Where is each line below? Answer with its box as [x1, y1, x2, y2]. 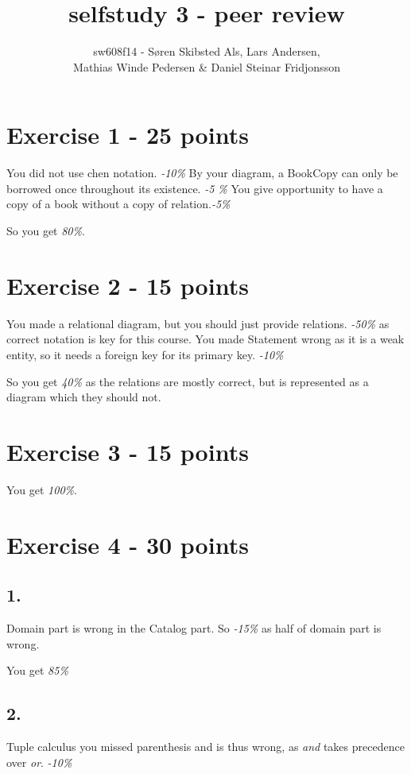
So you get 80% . [6, 223, 85, 239]
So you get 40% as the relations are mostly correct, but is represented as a [6, 373, 369, 389]
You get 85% [6, 662, 68, 679]
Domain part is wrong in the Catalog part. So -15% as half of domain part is [6, 620, 382, 637]
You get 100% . [6, 481, 77, 497]
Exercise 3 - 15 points [6, 435, 249, 467]
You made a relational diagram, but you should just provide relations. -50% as [6, 315, 390, 331]
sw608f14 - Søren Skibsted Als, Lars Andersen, [93, 43, 320, 60]
